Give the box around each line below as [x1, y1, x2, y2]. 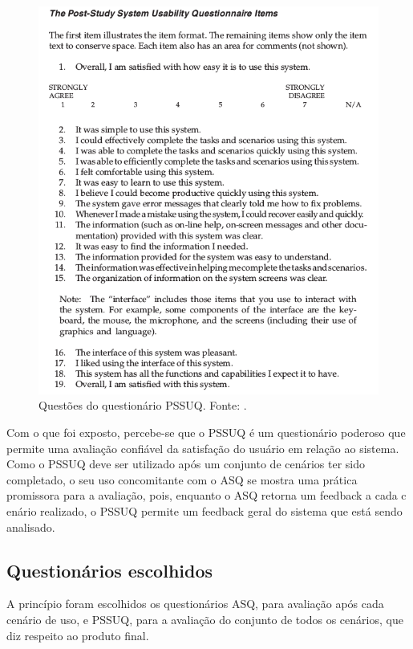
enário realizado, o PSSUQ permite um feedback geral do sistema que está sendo [6, 502, 403, 519]
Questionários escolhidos [6, 557, 213, 582]
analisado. [6, 518, 55, 535]
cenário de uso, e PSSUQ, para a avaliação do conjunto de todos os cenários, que [6, 610, 403, 627]
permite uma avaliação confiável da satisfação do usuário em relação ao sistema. [6, 439, 399, 456]
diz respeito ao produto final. [6, 627, 149, 643]
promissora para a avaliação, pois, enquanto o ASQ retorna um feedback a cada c [6, 487, 407, 504]
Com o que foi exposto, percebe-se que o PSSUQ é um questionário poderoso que [6, 423, 406, 440]
